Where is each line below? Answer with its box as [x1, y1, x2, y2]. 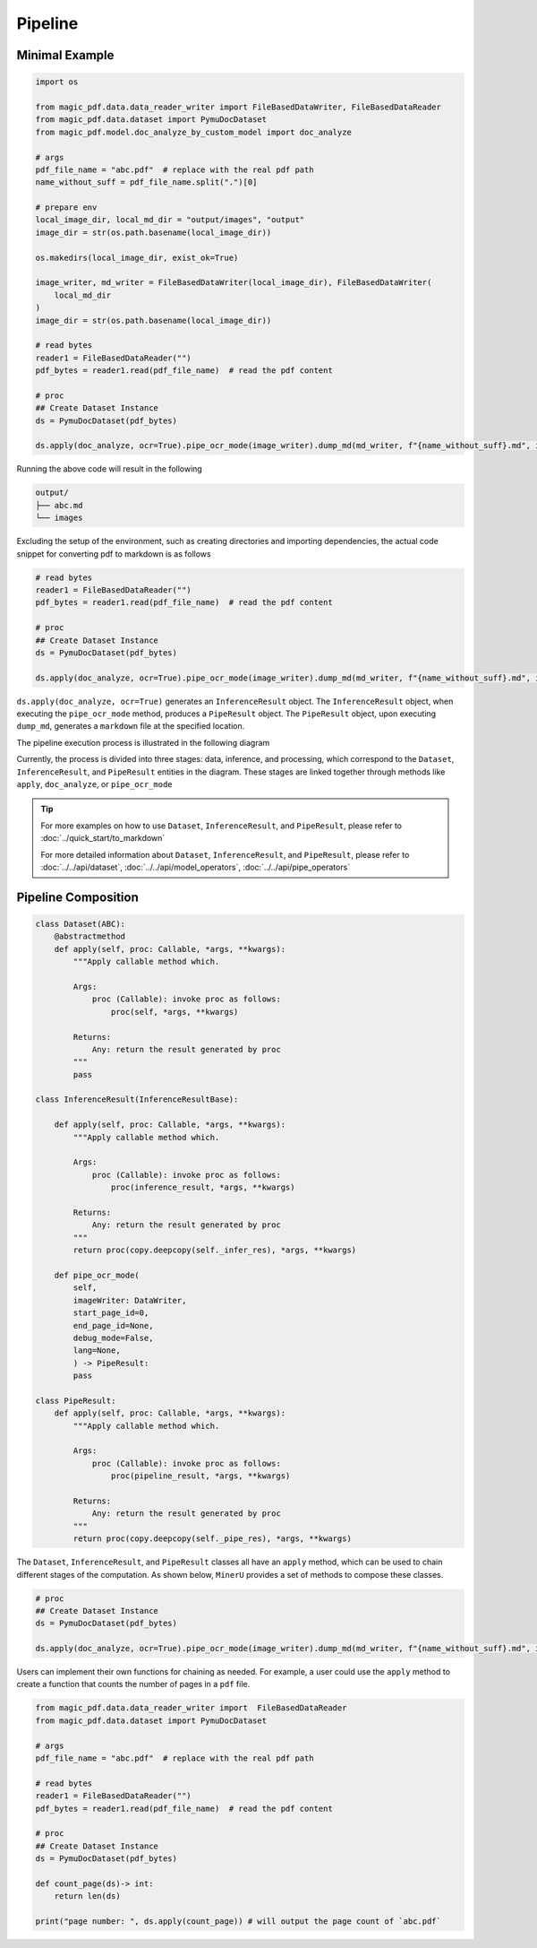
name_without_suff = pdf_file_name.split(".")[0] [35, 177, 258, 187]
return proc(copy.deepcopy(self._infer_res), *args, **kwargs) [72, 1245, 357, 1255]
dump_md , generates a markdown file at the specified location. [16, 721, 245, 732]
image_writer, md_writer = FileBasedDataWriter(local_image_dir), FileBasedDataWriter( [35, 278, 432, 288]
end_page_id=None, [72, 1320, 154, 1330]
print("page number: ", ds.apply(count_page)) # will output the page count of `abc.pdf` [35, 1917, 442, 1926]
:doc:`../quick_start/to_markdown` [40, 833, 166, 844]
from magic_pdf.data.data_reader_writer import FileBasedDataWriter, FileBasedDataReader [35, 101, 442, 112]
